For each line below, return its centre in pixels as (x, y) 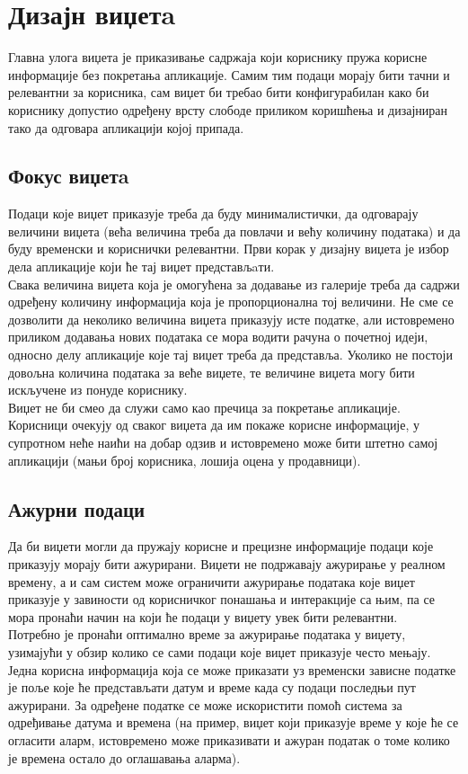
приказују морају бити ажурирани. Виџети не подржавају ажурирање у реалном (227, 564)
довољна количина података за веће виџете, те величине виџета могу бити (212, 372)
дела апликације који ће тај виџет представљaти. (141, 267)
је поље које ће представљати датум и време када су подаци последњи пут (212, 687)
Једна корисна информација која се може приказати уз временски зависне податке (232, 669)
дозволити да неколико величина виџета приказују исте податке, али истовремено (231, 319)
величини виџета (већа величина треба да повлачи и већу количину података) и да (234, 231)
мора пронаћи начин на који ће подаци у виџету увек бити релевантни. (203, 616)
